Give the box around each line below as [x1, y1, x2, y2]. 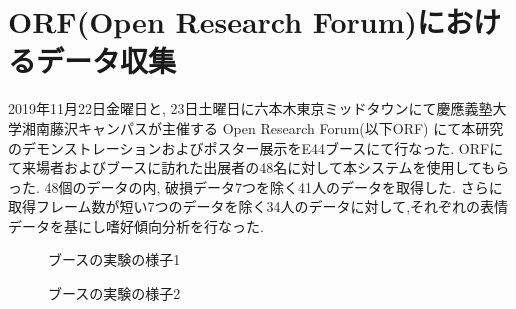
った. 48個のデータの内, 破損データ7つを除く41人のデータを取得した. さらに [8, 176, 503, 197]
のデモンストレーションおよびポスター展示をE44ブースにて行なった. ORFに [8, 137, 504, 158]
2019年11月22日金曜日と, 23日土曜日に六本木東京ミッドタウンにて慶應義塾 [8, 98, 493, 119]
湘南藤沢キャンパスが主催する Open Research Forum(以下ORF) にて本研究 [21, 117, 504, 138]
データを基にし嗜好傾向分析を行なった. [8, 215, 264, 236]
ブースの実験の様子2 [48, 283, 181, 304]
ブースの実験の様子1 [48, 249, 181, 270]
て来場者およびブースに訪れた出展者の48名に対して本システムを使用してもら [8, 157, 510, 178]
